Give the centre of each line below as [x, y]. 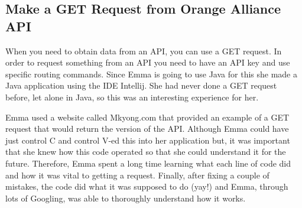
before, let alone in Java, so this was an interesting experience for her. [132, 97]
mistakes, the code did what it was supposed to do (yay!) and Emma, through [147, 186]
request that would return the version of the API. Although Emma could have [147, 129]
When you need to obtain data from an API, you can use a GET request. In [144, 51]
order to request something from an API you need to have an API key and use [148, 62]
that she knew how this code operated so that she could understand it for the [146, 152]
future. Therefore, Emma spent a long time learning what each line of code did [148, 163]
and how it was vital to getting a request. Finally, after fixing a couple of [137, 175]
